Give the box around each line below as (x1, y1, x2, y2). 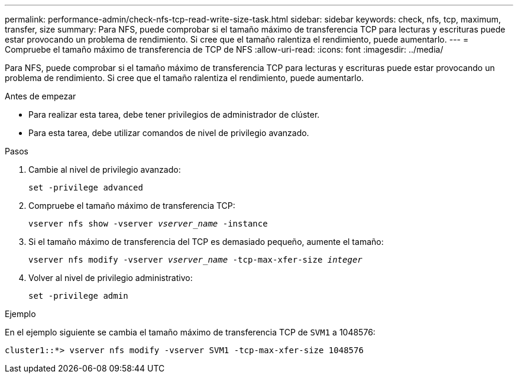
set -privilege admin (28, 291, 128, 301)
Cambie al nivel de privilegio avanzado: (28, 164, 181, 175)
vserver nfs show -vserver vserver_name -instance (28, 219, 268, 228)
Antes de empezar (5, 91, 76, 101)
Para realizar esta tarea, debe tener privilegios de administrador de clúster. (28, 109, 320, 119)
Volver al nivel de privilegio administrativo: (28, 273, 193, 283)
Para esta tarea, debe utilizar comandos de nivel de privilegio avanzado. (28, 128, 309, 138)
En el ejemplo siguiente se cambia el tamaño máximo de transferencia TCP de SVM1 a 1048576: (5, 327, 375, 337)
